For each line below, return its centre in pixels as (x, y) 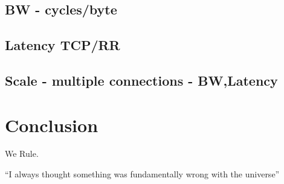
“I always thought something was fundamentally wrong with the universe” (142, 174)
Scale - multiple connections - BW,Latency (141, 80)
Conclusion (52, 125)
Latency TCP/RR (63, 45)
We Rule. (22, 154)
